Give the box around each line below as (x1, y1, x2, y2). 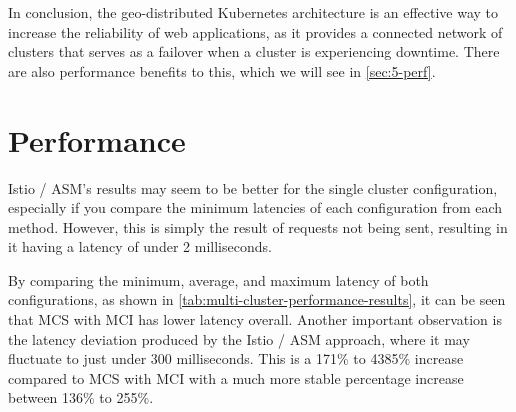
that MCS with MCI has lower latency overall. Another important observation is (8, 309, 502, 330)
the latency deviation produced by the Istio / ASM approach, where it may (8, 328, 470, 349)
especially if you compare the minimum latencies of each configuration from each (8, 197, 503, 218)
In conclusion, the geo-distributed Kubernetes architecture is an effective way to (8, 2, 499, 22)
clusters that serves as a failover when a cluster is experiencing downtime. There (8, 41, 500, 62)
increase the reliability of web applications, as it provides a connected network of (8, 21, 503, 42)
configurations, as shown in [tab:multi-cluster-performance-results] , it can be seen (8, 289, 506, 310)
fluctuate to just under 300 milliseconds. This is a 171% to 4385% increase (8, 348, 464, 369)
